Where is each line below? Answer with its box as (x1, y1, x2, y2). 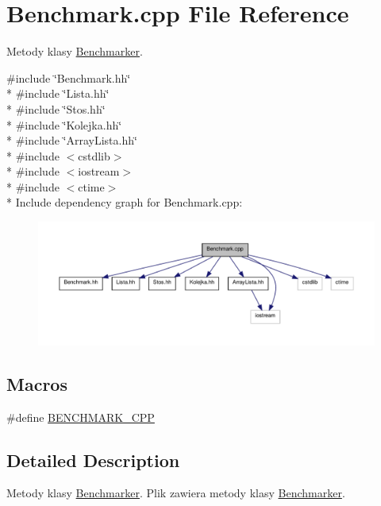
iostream (78, 163, 120, 180)
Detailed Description (6, 447, 180, 472)
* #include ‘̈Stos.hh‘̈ (6, 100, 106, 117)
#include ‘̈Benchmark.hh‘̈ (6, 69, 131, 86)
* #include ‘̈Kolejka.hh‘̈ (6, 116, 122, 133)
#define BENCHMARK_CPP (6, 408, 155, 425)
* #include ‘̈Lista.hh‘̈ (6, 85, 110, 102)
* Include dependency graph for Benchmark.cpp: (6, 194, 243, 211)
